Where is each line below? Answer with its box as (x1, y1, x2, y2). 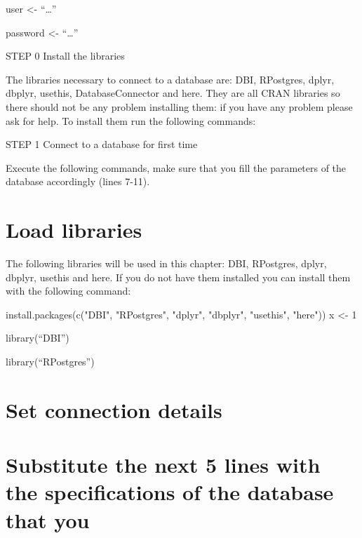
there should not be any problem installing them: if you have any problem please (6, 99, 353, 114)
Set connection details (6, 395, 222, 424)
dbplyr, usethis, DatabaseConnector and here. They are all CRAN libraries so (6, 86, 340, 100)
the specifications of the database (6, 478, 334, 506)
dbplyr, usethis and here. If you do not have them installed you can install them (6, 269, 351, 284)
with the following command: (6, 283, 131, 298)
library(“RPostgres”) (6, 354, 95, 369)
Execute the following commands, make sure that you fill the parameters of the (6, 160, 347, 175)
